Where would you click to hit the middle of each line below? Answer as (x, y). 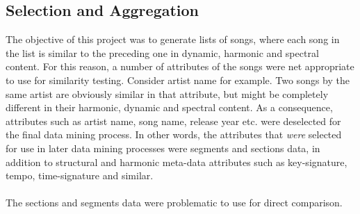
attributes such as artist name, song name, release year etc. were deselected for (173, 121)
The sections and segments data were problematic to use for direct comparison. (174, 203)
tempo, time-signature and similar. (80, 175)
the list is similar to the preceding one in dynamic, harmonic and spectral (162, 52)
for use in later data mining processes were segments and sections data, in (163, 148)
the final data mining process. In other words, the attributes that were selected (174, 134)
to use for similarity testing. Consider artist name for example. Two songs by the (178, 80)
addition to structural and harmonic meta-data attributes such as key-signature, (177, 162)
